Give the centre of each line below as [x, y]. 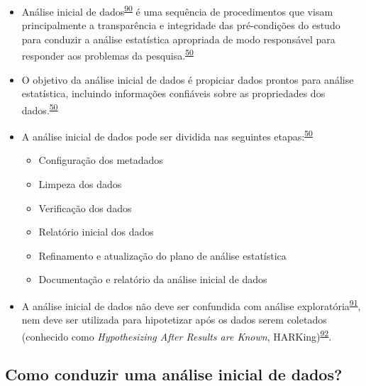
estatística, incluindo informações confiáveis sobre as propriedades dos [173, 93]
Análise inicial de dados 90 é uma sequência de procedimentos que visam [177, 10]
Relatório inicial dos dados [96, 232]
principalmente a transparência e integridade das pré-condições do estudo [181, 25]
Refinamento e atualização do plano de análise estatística [162, 255]
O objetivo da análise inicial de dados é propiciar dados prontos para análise [188, 79]
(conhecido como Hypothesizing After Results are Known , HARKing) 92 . [177, 335]
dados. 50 [40, 109]
